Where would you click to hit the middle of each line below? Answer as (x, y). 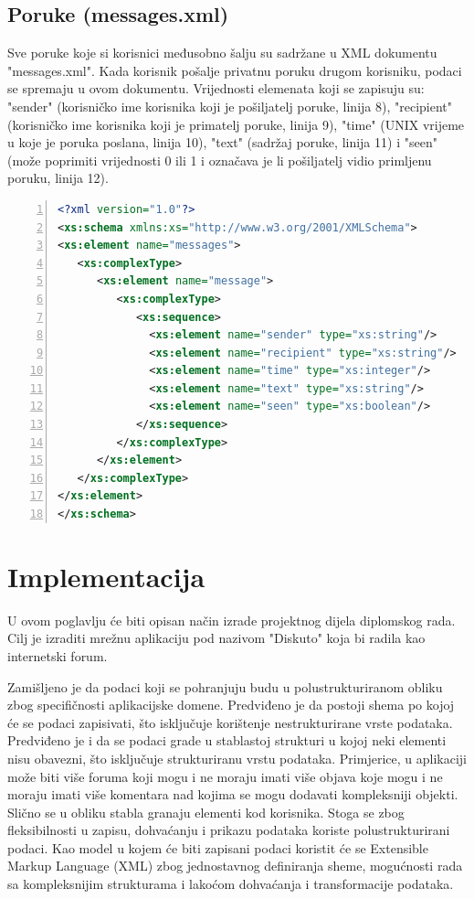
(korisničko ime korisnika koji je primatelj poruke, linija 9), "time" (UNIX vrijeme (236, 124)
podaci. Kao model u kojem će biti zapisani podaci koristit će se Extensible (218, 847)
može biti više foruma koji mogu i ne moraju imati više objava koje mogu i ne (225, 776)
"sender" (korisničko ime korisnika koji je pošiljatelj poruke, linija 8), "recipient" (230, 106)
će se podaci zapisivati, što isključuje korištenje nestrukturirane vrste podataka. (230, 722)
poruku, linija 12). (58, 178)
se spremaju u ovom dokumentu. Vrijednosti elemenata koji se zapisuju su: (216, 88)
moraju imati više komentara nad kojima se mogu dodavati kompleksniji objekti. (233, 794)
